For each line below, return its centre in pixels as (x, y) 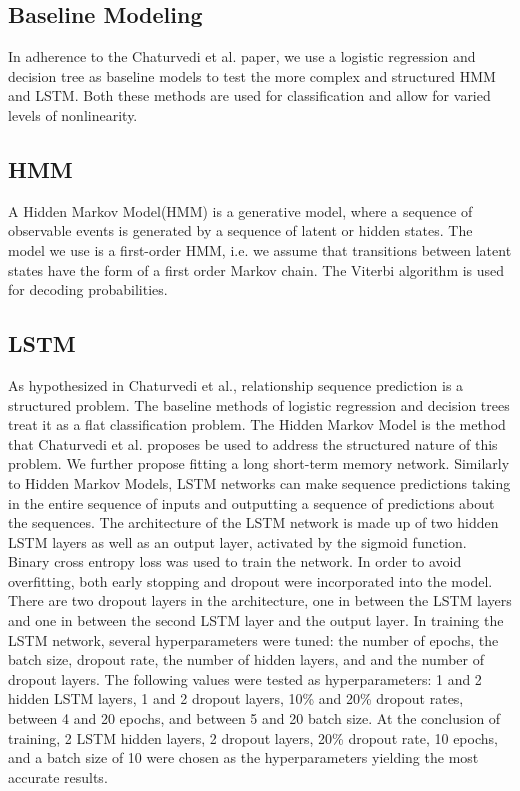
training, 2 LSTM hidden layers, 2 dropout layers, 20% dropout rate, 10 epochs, (253, 737)
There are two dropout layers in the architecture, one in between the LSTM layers (260, 600)
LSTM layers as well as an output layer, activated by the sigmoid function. (237, 541)
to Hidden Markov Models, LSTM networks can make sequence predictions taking (259, 482)
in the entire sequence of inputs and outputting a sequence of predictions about (251, 502)
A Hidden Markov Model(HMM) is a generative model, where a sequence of (240, 210)
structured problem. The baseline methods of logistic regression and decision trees (259, 404)
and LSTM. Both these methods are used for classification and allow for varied (249, 95)
